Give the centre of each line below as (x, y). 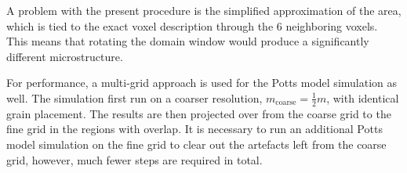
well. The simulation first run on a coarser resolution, (134, 97)
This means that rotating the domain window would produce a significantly (188, 41)
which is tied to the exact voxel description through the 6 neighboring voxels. (192, 25)
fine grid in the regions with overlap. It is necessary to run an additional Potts (194, 129)
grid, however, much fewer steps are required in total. (134, 159)
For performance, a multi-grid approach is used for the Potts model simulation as (202, 83)
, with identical (363, 97)
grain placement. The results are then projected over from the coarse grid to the (199, 113)
